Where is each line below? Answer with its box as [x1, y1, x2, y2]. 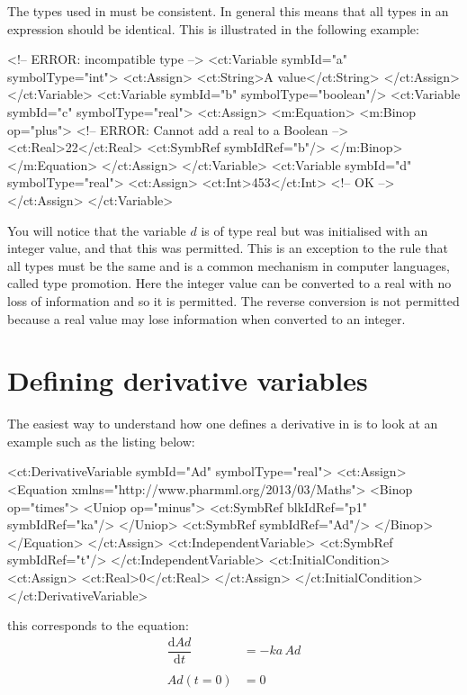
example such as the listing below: [7, 431, 195, 450]
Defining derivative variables [7, 362, 368, 399]
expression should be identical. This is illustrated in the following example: [7, 19, 419, 38]
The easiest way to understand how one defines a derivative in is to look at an [7, 414, 438, 433]
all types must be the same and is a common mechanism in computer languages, [7, 256, 450, 275]
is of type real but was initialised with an [201, 221, 428, 239]
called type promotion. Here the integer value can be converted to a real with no [7, 274, 452, 293]
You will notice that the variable [7, 221, 186, 239]
